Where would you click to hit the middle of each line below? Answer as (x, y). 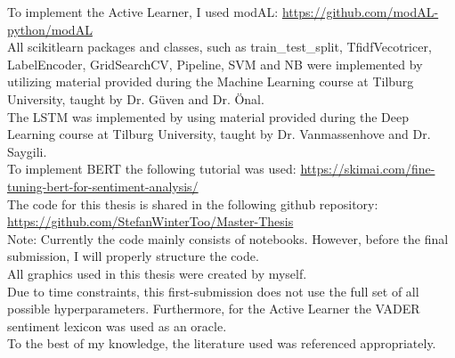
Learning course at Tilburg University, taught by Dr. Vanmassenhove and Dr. (219, 134)
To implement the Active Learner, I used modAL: (143, 12)
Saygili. (27, 151)
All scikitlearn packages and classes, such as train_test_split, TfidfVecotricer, (219, 47)
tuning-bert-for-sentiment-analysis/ (103, 186)
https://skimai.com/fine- (368, 169)
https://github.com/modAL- (360, 12)
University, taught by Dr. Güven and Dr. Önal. (136, 98)
